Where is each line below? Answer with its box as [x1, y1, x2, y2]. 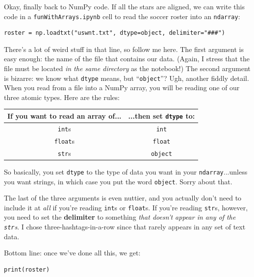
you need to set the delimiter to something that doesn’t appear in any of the [4, 212, 236, 222]
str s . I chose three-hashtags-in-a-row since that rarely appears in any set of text [4, 222, 246, 231]
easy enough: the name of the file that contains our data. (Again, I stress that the [4, 53, 250, 64]
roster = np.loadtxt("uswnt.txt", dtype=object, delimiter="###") [4, 29, 226, 37]
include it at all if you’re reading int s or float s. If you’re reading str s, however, [4, 202, 248, 212]
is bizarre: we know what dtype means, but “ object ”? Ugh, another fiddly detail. [4, 73, 249, 83]
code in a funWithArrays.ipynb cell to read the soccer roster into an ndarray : [4, 11, 240, 21]
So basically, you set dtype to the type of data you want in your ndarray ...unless [4, 166, 248, 176]
